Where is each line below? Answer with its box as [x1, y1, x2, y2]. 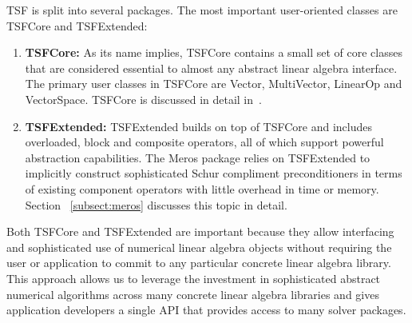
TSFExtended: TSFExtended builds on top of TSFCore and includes [25, 118, 373, 134]
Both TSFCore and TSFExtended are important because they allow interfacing [6, 223, 394, 240]
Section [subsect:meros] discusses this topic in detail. [25, 196, 287, 213]
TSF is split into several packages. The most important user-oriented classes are [6, 2, 398, 18]
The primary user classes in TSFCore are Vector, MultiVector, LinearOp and [25, 75, 402, 92]
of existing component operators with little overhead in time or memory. [25, 180, 379, 197]
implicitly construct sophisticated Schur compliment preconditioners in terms [25, 165, 402, 181]
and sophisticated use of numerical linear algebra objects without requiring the [6, 238, 392, 255]
